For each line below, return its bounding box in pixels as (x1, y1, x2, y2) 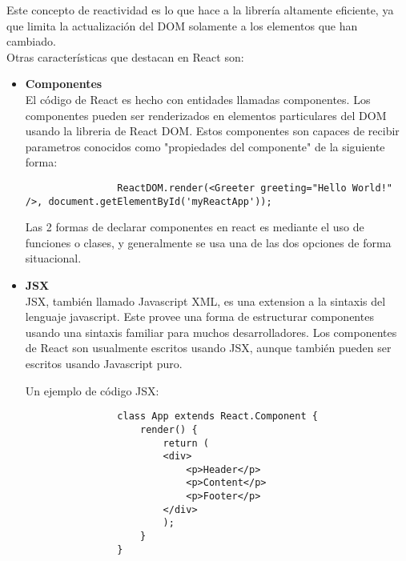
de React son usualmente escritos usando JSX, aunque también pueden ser (25, 339, 392, 356)
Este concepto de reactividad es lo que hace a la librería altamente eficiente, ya (6, 2, 394, 18)
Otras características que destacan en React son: (6, 48, 244, 65)
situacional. (25, 250, 82, 266)
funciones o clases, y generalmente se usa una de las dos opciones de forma (25, 234, 392, 250)
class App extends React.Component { (117, 411, 318, 423)
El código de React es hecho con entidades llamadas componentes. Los (25, 90, 371, 107)
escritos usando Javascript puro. (25, 355, 183, 371)
